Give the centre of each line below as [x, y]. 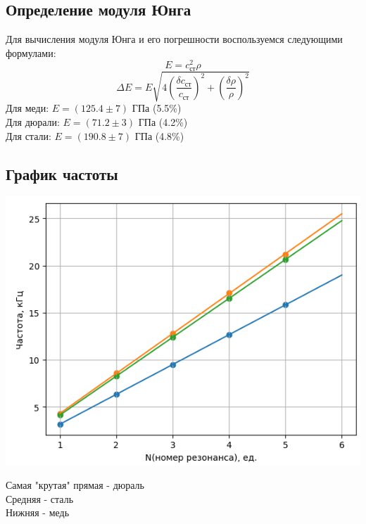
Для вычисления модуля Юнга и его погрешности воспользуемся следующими [174, 39]
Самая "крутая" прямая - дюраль [75, 485]
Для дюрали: [33, 122]
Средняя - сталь [40, 498]
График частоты [62, 173]
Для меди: [27, 108]
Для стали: [29, 135]
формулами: [31, 52]
